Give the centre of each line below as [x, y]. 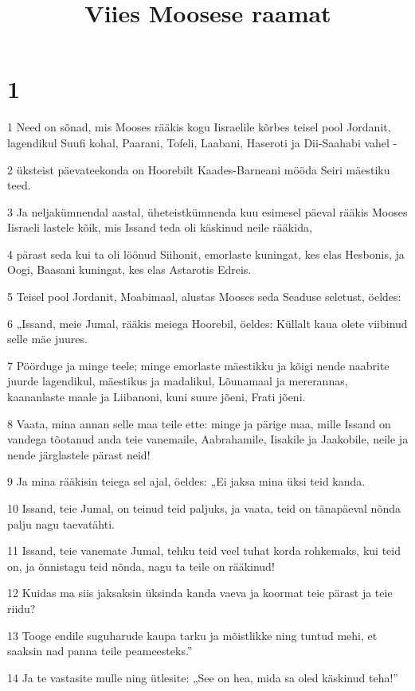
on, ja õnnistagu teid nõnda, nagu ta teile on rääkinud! [141, 566]
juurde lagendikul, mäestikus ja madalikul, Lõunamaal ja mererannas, [178, 381]
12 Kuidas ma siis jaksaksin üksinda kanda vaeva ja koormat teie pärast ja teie [200, 593]
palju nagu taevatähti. [61, 523]
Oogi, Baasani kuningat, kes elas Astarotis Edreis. [129, 269]
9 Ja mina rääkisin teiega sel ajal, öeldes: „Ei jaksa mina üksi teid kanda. [186, 481]
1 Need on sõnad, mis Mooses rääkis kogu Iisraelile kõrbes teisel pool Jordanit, [199, 127]
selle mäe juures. [47, 339]
